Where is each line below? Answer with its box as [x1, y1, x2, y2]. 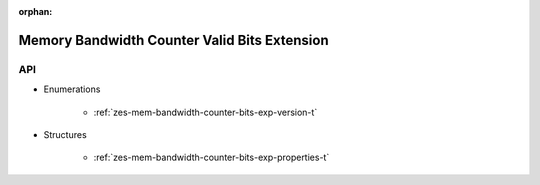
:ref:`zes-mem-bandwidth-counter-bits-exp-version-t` [93, 106, 318, 118]
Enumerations [43, 83, 101, 95]
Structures [43, 128, 87, 140]
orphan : [18, 6, 53, 17]
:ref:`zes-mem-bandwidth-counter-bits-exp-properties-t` [93, 151, 330, 164]
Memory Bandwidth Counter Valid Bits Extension [18, 31, 329, 49]
